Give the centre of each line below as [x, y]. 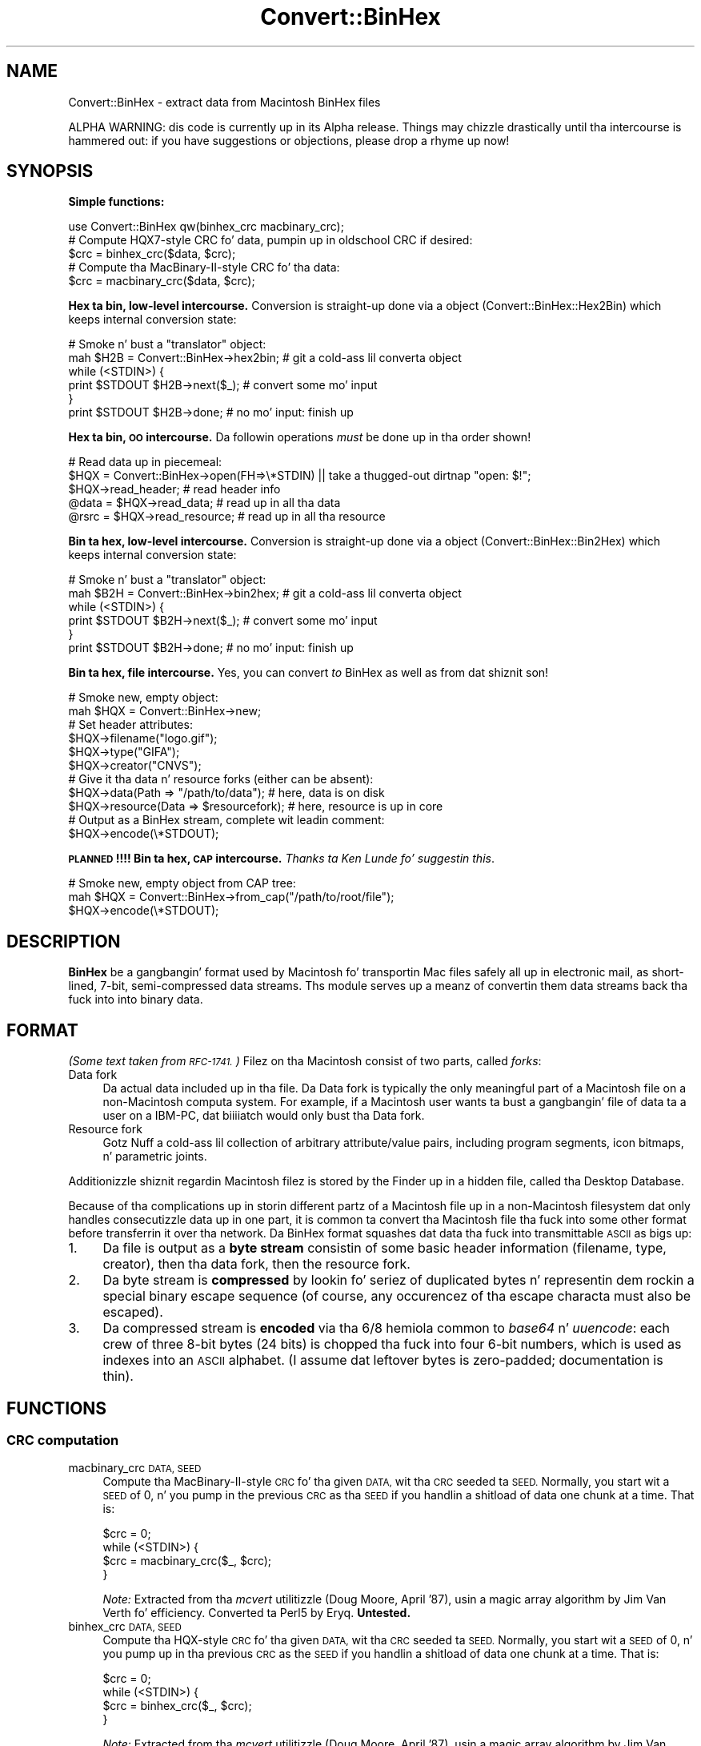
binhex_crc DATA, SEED [125, 1627]
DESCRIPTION [64, 941]
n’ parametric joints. [155, 1157]
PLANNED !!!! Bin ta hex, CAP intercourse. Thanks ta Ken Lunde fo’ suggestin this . [281, 859]
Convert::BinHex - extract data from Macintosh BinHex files [224, 102]
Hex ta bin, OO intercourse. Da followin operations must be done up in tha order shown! [300, 437]
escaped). [133, 1312]
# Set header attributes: [130, 725]
